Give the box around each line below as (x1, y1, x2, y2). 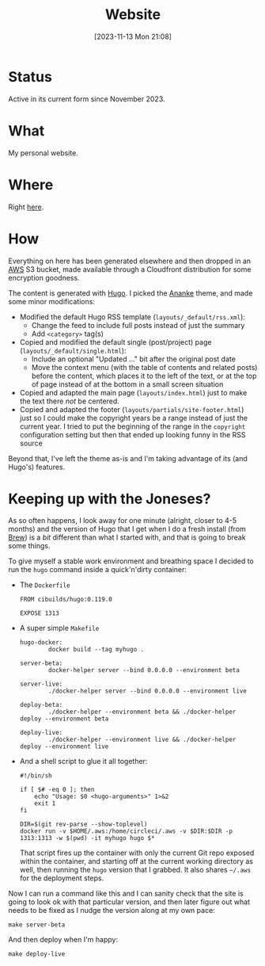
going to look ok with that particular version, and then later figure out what (8, 897, 251, 907)
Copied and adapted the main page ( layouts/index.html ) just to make (19, 388, 248, 397)
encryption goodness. (8, 273, 81, 282)
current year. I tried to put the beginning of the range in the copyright (19, 422, 246, 431)
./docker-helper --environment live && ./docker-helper (48, 735, 237, 744)
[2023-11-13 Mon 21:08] (93, 32, 172, 41)
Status (8, 67, 53, 86)
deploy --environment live (19, 743, 109, 750)
